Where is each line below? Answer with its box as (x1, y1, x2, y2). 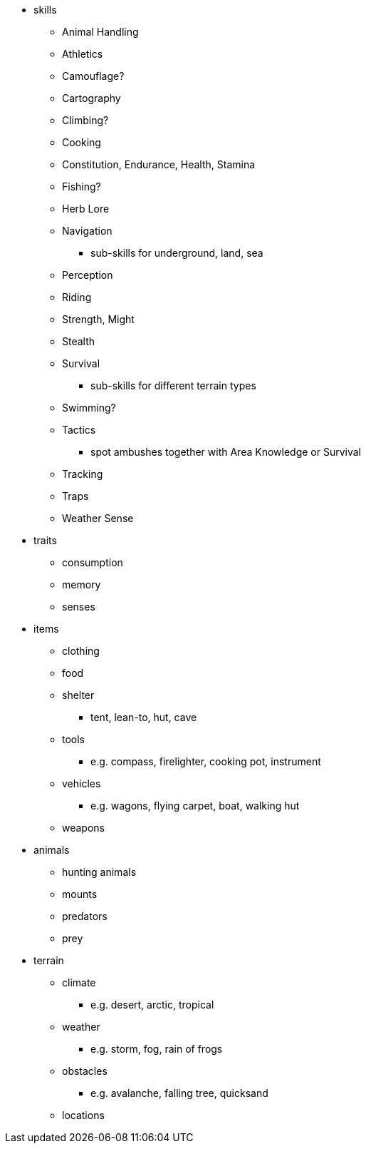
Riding (62, 291, 92, 303)
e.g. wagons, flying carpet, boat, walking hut (90, 800, 300, 812)
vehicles (62, 777, 101, 790)
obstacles (62, 1065, 108, 1077)
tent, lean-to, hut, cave (90, 711, 197, 723)
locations (62, 1109, 105, 1121)
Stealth (62, 335, 95, 347)
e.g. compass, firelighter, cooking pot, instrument (90, 755, 321, 767)
